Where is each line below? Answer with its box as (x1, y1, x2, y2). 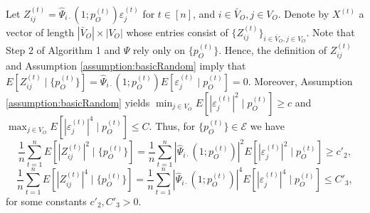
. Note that (306, 24, 355, 39)
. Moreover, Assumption (248, 73, 353, 88)
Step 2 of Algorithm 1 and (6, 42, 121, 57)
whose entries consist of (126, 24, 228, 39)
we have (250, 118, 285, 133)
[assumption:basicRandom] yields (6, 94, 150, 109)
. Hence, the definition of (218, 42, 327, 57)
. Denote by (277, 6, 329, 21)
